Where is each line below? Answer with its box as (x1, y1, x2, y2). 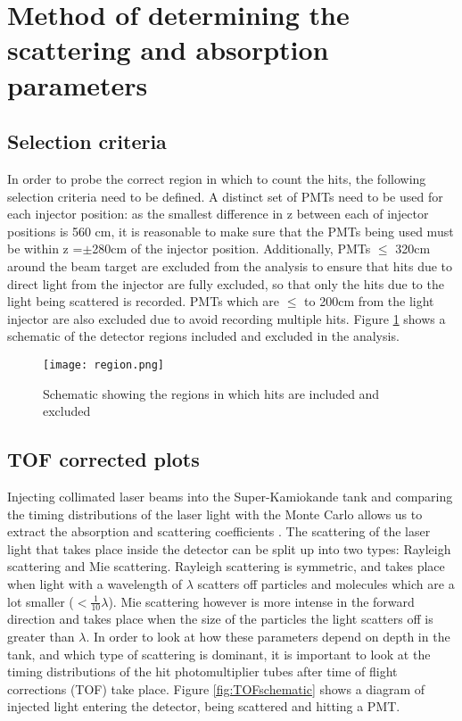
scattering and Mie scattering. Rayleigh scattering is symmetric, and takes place (7, 557, 445, 576)
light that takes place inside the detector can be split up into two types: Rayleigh (7, 539, 451, 558)
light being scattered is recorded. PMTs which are (7, 292, 280, 311)
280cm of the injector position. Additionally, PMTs (92, 239, 371, 258)
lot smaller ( (7, 592, 74, 610)
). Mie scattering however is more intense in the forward (108, 592, 415, 610)
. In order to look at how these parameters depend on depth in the (86, 626, 450, 645)
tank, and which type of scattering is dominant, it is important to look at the (7, 644, 431, 663)
